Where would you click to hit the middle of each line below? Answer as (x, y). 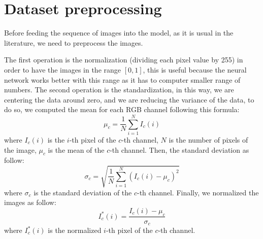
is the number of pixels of (208, 140)
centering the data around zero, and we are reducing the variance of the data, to (129, 99)
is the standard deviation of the (83, 192)
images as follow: (30, 202)
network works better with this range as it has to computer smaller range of (122, 79)
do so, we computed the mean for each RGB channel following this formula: (122, 109)
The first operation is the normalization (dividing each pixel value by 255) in (124, 60)
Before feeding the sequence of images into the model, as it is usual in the (119, 33)
